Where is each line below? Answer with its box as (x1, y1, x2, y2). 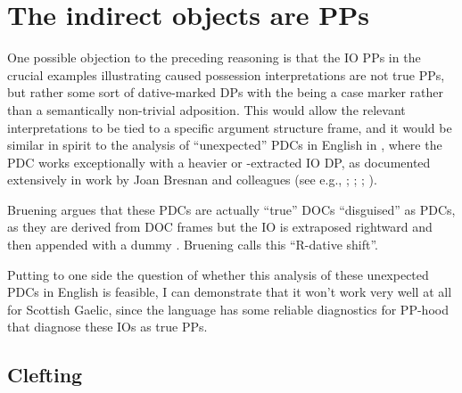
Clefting (7, 361, 83, 389)
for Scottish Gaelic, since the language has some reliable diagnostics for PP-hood (7, 299, 449, 318)
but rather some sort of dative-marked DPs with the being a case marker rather (7, 83, 444, 102)
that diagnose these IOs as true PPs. (7, 317, 208, 336)
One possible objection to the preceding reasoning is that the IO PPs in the (7, 48, 421, 67)
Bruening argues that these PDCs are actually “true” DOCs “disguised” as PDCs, (7, 200, 456, 218)
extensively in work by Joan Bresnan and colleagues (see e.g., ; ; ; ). (7, 170, 377, 189)
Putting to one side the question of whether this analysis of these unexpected (7, 265, 429, 283)
